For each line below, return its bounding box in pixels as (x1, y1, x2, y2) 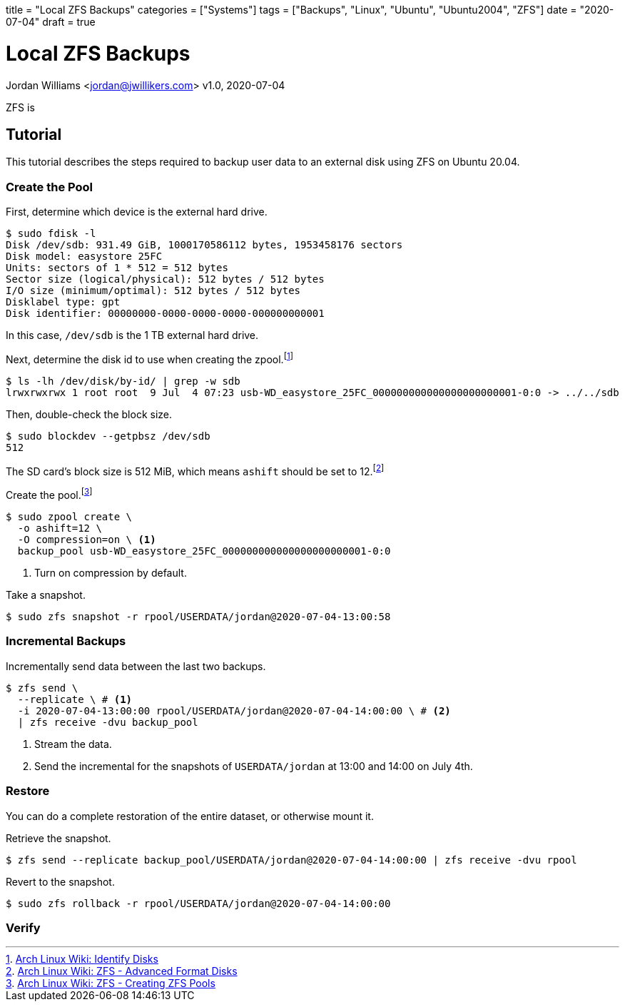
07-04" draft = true (6, 16, 96, 28)
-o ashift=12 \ (17, 522, 102, 535)
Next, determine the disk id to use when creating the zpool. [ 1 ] (6, 351, 293, 365)
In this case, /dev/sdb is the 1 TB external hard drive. (6, 329, 259, 342)
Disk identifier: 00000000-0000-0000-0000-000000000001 (6, 308, 325, 320)
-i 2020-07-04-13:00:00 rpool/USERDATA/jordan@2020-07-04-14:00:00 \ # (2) (17, 704, 451, 717)
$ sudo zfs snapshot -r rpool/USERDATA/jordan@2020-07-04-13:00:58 (6, 611, 391, 623)
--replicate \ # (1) (17, 693, 133, 705)
